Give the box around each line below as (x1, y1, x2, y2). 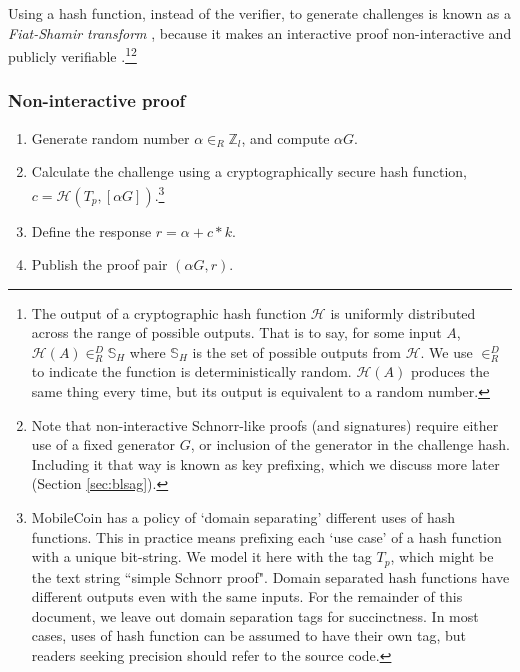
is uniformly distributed (330, 302, 476, 323)
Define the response (31, 220, 152, 241)
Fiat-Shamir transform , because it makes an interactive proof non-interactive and (8, 22, 512, 43)
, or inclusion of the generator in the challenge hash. (190, 434, 510, 455)
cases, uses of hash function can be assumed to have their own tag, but (31, 625, 466, 646)
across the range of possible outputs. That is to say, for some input (31, 322, 442, 343)
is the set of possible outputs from (192, 341, 401, 362)
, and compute (241, 127, 330, 148)
